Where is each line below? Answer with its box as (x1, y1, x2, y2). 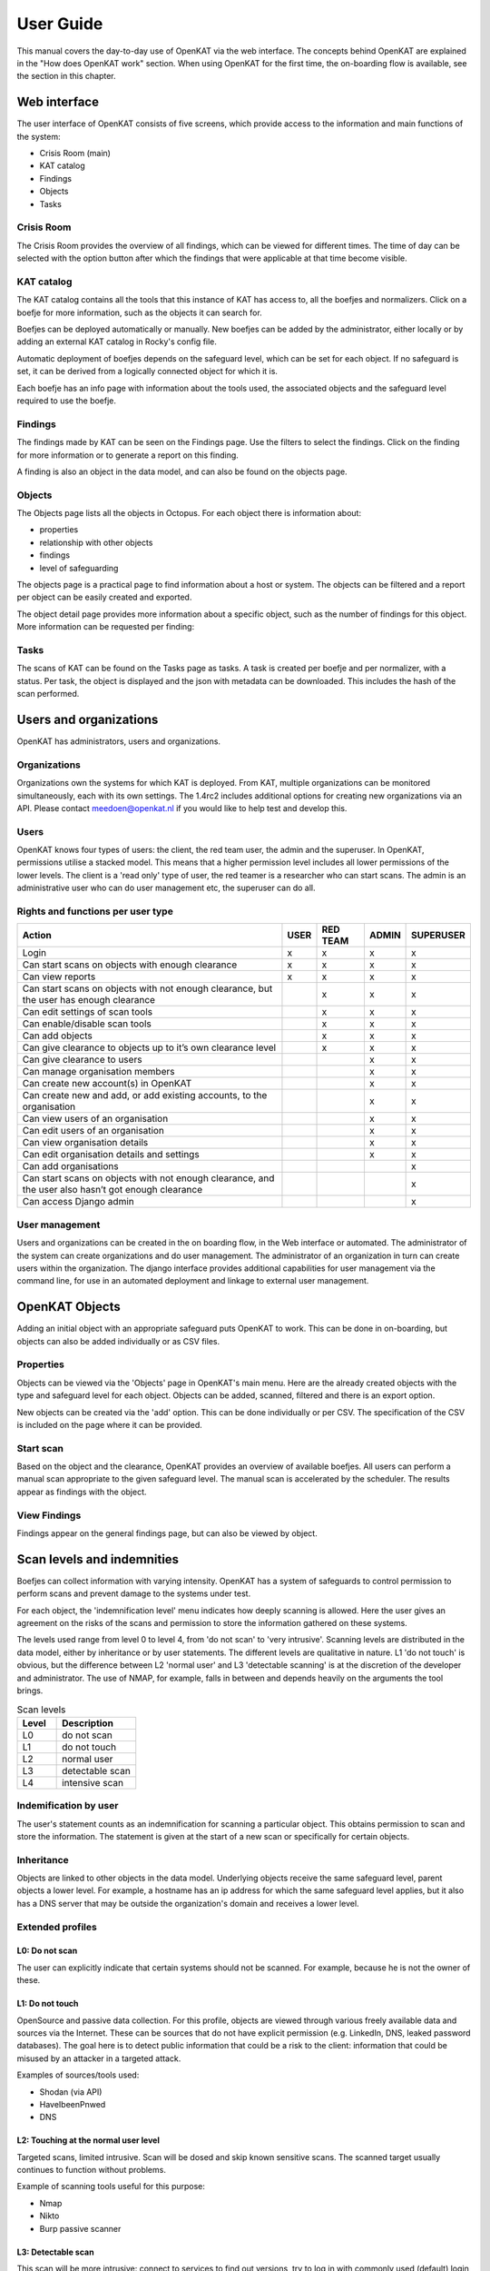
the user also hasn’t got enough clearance (22, 1184, 203, 1196)
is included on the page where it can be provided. (16, 1419, 203, 1430)
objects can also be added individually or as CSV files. (16, 1335, 220, 1346)
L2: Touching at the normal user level (16, 2135, 161, 2146)
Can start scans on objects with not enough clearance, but (22, 982, 273, 995)
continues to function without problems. (16, 2165, 167, 2176)
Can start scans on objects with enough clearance (22, 958, 238, 971)
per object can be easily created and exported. (16, 591, 192, 603)
